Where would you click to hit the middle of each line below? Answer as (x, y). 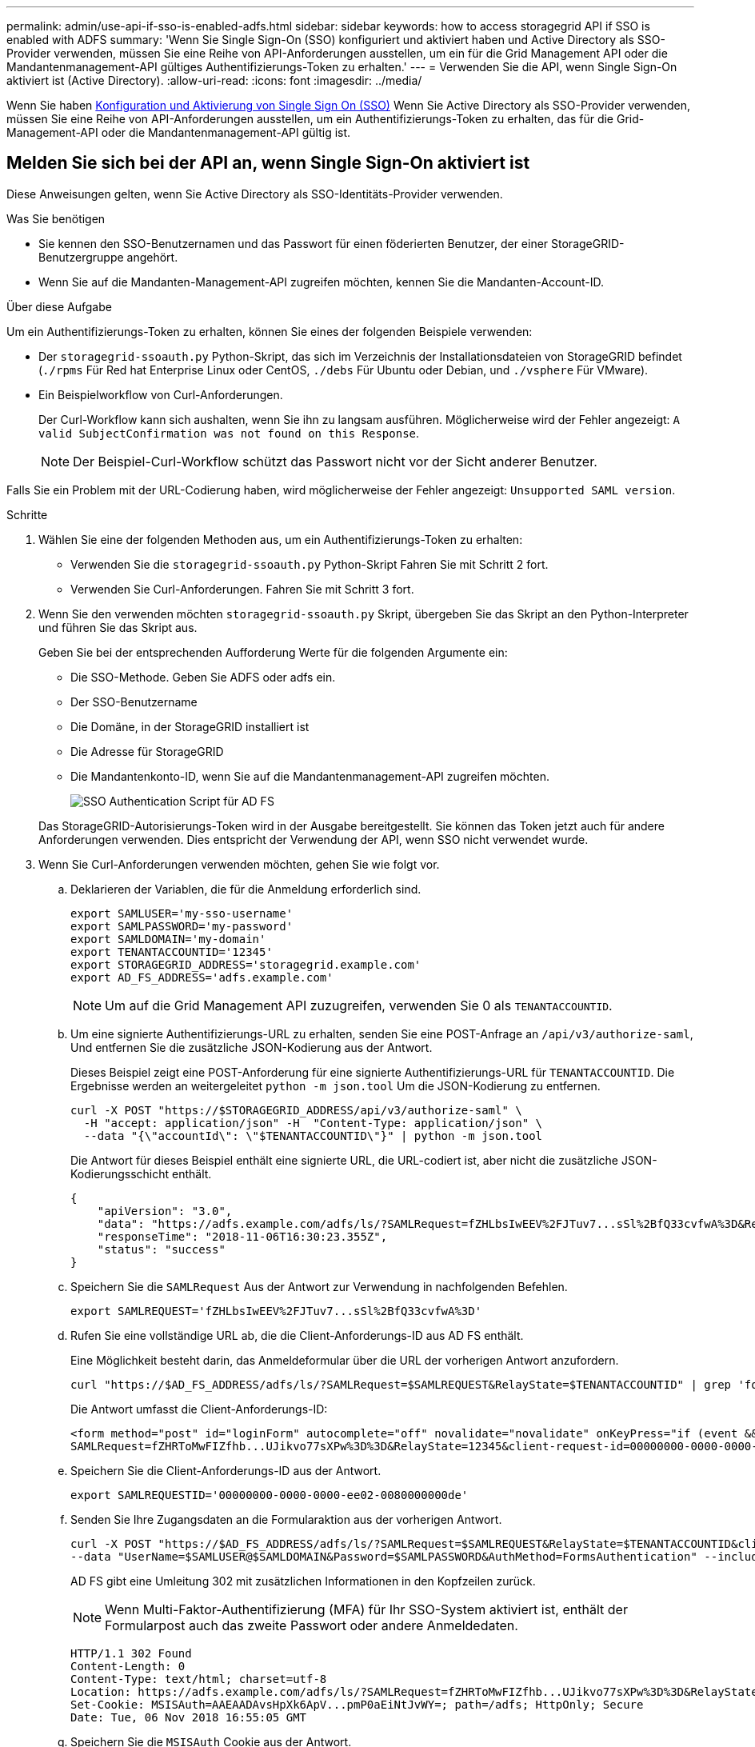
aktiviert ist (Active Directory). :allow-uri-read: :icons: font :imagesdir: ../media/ (214, 80)
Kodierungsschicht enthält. (141, 1173)
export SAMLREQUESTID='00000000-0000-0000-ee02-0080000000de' (270, 1495)
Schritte (27, 514)
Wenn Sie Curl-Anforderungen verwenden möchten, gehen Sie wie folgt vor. (239, 864)
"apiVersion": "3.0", (165, 1211)
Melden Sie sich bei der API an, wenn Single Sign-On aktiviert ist (268, 163)
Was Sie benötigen (56, 218)
